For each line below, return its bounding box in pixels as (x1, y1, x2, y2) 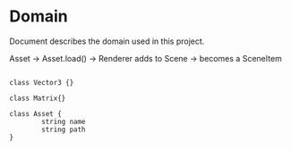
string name (41, 117, 87, 126)
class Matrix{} (9, 94, 66, 103)
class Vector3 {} (9, 78, 74, 87)
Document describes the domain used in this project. (9, 36, 205, 46)
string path (41, 125, 87, 134)
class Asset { (9, 109, 63, 118)
